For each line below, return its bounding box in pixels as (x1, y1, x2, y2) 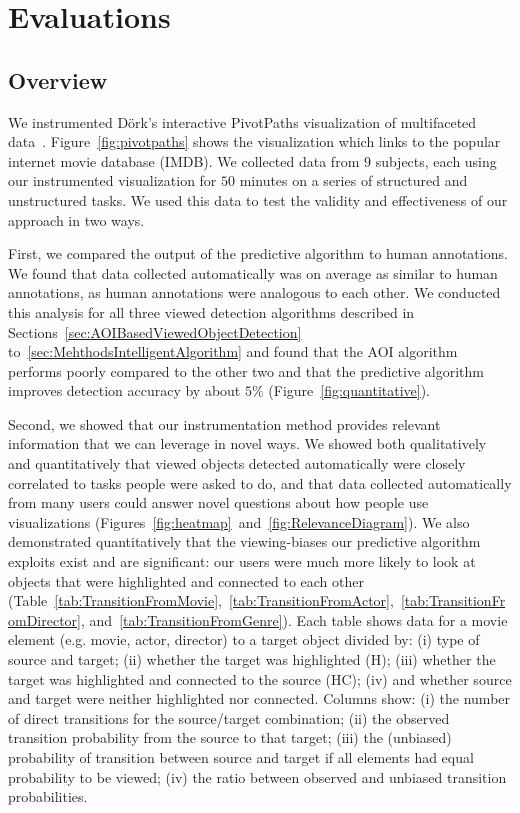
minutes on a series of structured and (239, 170, 468, 191)
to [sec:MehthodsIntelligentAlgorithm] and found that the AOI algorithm (8, 341, 458, 362)
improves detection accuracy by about (8, 380, 241, 401)
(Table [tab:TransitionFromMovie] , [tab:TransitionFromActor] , (8, 590, 394, 611)
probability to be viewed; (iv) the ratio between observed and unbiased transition (8, 766, 507, 787)
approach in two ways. (8, 209, 145, 230)
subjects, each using (375, 150, 497, 171)
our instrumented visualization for (8, 170, 217, 191)
